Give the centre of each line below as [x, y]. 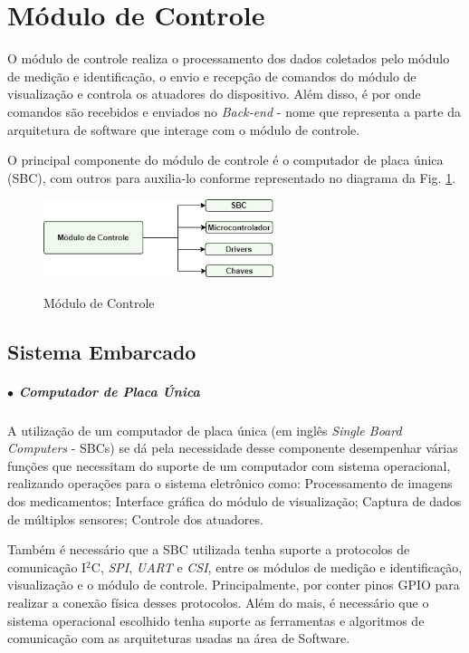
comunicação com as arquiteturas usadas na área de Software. [179, 638]
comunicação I [47, 567]
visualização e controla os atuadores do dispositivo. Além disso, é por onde [214, 94]
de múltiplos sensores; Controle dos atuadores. [135, 519]
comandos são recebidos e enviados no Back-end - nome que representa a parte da [234, 111]
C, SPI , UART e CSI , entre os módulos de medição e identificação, [277, 567]
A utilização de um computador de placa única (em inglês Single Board [205, 430]
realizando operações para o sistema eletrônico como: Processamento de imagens [230, 483]
